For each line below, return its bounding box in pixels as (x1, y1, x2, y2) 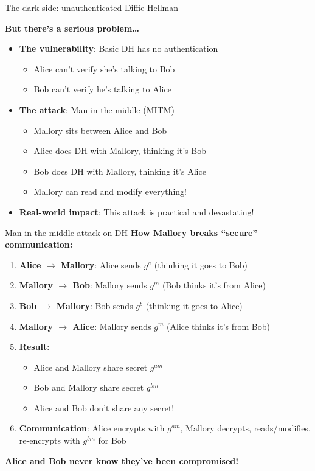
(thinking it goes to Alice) (145, 299, 243, 312)
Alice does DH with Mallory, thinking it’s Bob (33, 144, 206, 157)
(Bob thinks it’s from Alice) (162, 279, 266, 291)
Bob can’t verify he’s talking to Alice (33, 83, 171, 96)
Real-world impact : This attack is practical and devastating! (19, 205, 254, 218)
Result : (19, 340, 50, 353)
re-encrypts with (19, 434, 80, 447)
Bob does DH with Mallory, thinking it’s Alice (33, 164, 206, 177)
